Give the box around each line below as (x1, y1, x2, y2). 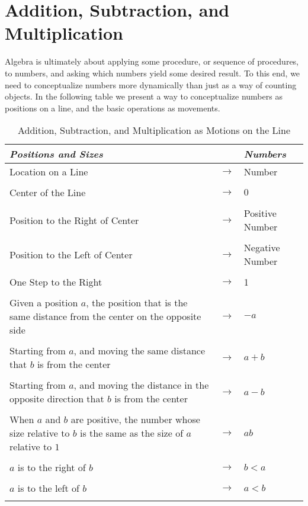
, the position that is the (86, 296, 188, 310)
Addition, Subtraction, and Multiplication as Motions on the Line (17, 123, 291, 137)
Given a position (9, 296, 78, 310)
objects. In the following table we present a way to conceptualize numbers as (5, 90, 283, 103)
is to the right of (17, 460, 86, 475)
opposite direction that (9, 392, 104, 406)
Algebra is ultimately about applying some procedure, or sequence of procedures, (5, 55, 299, 68)
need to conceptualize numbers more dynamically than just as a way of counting (5, 78, 297, 91)
